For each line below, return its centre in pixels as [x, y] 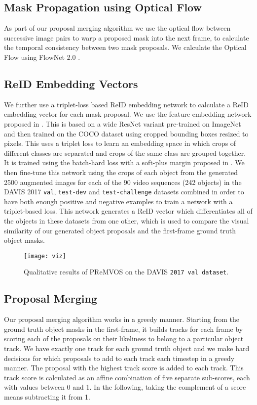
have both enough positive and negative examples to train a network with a [118, 201]
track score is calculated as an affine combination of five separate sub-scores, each [127, 377]
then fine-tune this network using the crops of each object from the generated [121, 172]
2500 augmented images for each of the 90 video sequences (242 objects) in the [123, 182]
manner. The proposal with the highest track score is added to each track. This [124, 368]
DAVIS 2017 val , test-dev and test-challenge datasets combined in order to [124, 192]
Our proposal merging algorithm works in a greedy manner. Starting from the [122, 319]
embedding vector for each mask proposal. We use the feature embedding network [128, 114]
